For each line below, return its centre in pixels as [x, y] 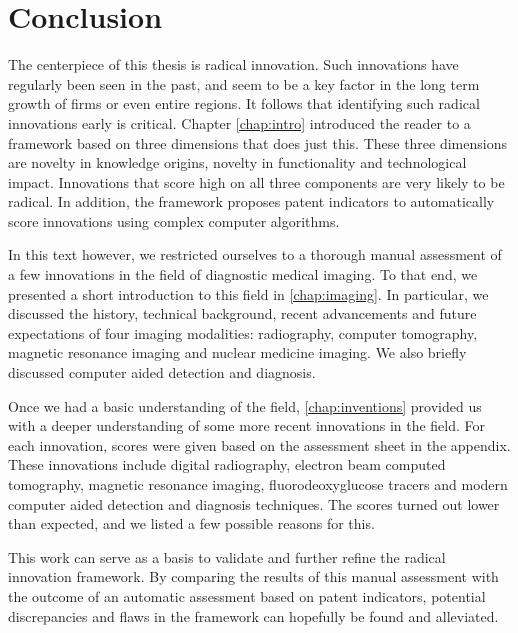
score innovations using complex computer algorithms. [174, 220]
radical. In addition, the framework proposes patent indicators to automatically [251, 201]
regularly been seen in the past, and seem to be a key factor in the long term [244, 83]
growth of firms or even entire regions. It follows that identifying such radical [244, 103]
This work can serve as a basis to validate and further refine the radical [227, 556]
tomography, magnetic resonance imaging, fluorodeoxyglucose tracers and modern [258, 484]
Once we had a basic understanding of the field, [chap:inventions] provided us [245, 405]
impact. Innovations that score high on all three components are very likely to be [256, 181]
